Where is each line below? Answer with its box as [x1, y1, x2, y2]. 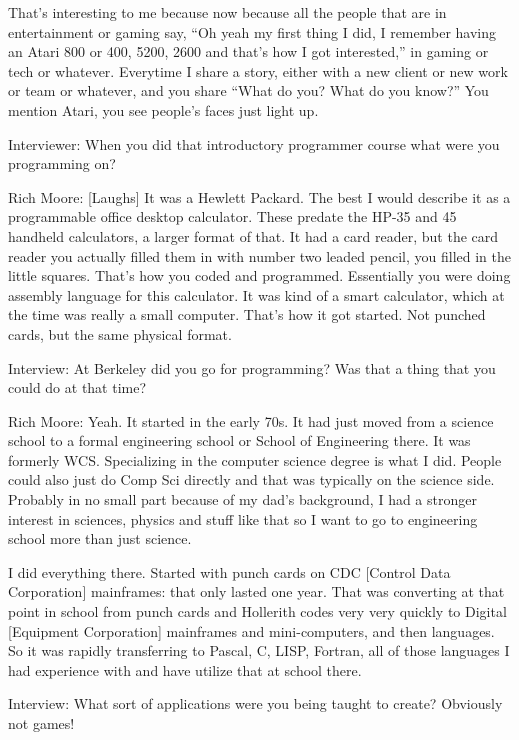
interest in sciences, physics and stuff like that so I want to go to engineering [8, 508, 478, 529]
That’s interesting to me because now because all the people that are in [8, 2, 447, 22]
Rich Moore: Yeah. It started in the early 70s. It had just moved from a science [8, 410, 494, 431]
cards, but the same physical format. [8, 323, 232, 344]
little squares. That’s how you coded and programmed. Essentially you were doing [8, 265, 511, 286]
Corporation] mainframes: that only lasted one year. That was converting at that [8, 581, 505, 602]
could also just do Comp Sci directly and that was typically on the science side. [8, 469, 495, 490]
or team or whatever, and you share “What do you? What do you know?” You [8, 80, 489, 101]
